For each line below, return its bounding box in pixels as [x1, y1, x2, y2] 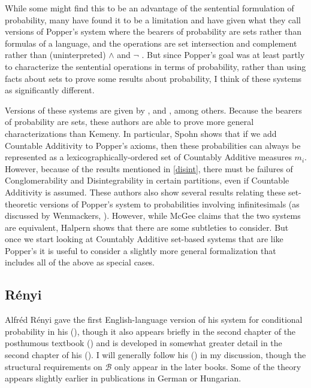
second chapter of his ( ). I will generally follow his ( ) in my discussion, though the [5, 349, 306, 361]
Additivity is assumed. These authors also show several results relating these [5, 185, 286, 198]
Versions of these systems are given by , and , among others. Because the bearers [5, 103, 302, 116]
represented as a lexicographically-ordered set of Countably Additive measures [5, 151, 292, 163]
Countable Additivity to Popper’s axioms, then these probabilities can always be [5, 139, 301, 151]
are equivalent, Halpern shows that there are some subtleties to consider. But [5, 221, 289, 233]
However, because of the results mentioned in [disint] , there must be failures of [5, 162, 293, 175]
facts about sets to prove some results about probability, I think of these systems [5, 72, 302, 84]
